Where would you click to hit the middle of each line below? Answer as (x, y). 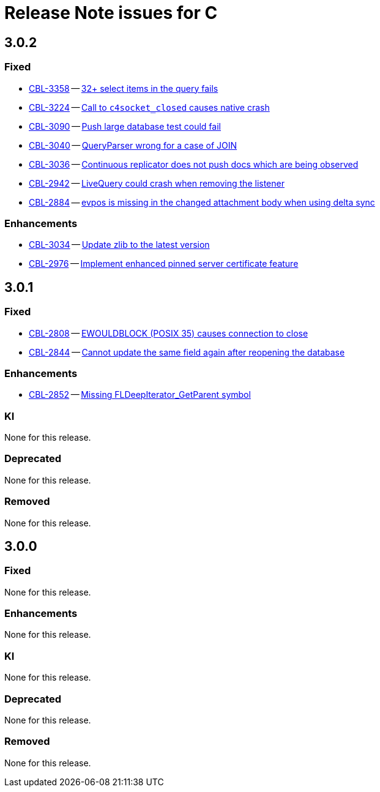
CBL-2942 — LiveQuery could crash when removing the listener (157, 183)
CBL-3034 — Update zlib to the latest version (119, 245)
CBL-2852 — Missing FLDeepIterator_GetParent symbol (140, 395)
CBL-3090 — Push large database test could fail (125, 126)
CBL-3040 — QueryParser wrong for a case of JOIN (133, 145)
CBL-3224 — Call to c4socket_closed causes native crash (149, 107)
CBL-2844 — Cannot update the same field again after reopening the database (187, 352)
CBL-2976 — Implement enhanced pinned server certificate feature (164, 264)
